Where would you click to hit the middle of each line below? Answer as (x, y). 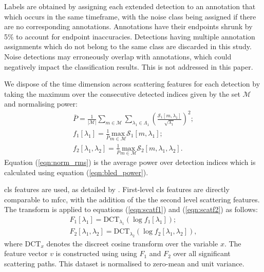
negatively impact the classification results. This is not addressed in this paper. (129, 66)
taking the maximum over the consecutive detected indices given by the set (122, 93)
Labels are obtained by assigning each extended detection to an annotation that (130, 6)
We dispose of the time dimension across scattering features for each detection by (132, 84)
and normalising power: (41, 104)
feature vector (26, 253)
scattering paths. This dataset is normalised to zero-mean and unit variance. (124, 264)
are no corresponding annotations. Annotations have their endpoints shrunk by (128, 26)
